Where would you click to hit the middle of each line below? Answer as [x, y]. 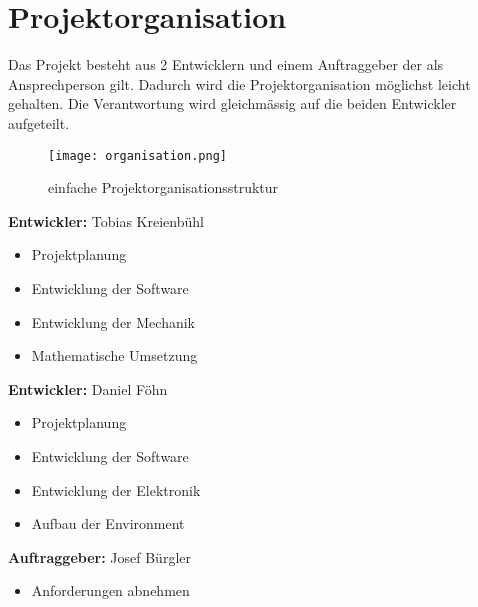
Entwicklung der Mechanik [113, 321]
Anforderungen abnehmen [110, 590]
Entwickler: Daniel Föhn [88, 388]
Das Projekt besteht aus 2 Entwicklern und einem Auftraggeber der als [226, 64]
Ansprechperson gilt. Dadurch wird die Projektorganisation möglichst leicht [239, 83]
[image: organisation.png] [137, 155]
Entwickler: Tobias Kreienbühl [106, 220]
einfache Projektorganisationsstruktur [163, 187]
